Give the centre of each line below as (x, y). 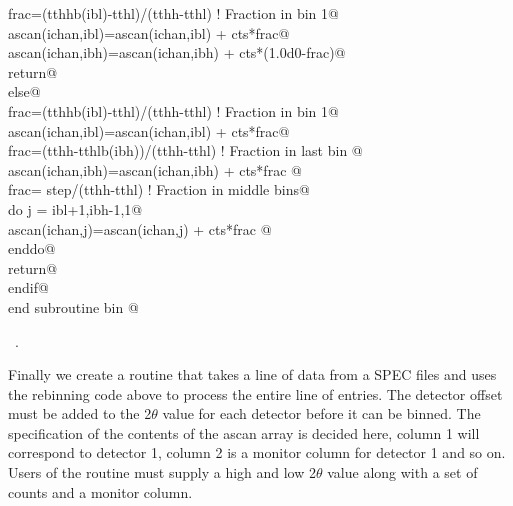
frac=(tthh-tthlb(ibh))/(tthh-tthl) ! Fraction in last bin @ (185, 150)
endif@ (28, 287)
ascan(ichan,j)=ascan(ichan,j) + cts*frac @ (140, 228)
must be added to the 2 (80, 413)
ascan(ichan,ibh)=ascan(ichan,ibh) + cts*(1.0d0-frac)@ (177, 52)
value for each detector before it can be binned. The (321, 413)
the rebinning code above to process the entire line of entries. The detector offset (255, 393)
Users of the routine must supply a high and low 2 (162, 472)
